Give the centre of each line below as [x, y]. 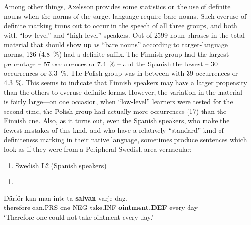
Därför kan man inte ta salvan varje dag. [66, 198]
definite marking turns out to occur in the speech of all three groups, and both [121, 25]
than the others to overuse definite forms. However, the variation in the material [123, 92]
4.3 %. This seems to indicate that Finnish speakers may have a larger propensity [125, 82]
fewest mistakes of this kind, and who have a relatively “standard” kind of [114, 130]
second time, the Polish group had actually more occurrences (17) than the [115, 111]
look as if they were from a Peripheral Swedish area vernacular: [98, 149]
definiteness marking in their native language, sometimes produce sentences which [125, 139]
